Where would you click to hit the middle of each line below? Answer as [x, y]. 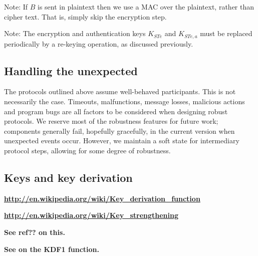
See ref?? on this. [35, 232]
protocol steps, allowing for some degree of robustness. [87, 150]
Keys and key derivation [68, 177]
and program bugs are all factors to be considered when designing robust [116, 111]
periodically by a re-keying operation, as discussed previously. [99, 43]
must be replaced [226, 33]
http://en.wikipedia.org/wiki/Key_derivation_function [102, 198]
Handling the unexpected [71, 70]
